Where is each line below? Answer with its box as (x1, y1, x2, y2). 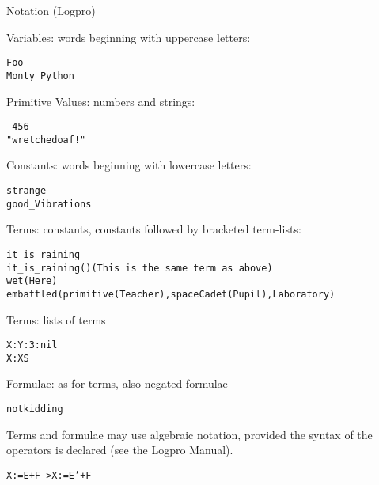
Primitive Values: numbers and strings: (6, 93, 195, 109)
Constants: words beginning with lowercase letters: (6, 157, 252, 173)
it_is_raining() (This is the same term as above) (6, 262, 273, 274)
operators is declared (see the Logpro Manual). (6, 441, 233, 458)
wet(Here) (6, 275, 58, 287)
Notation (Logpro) (6, 2, 96, 18)
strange (6, 185, 47, 196)
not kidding (6, 404, 63, 415)
